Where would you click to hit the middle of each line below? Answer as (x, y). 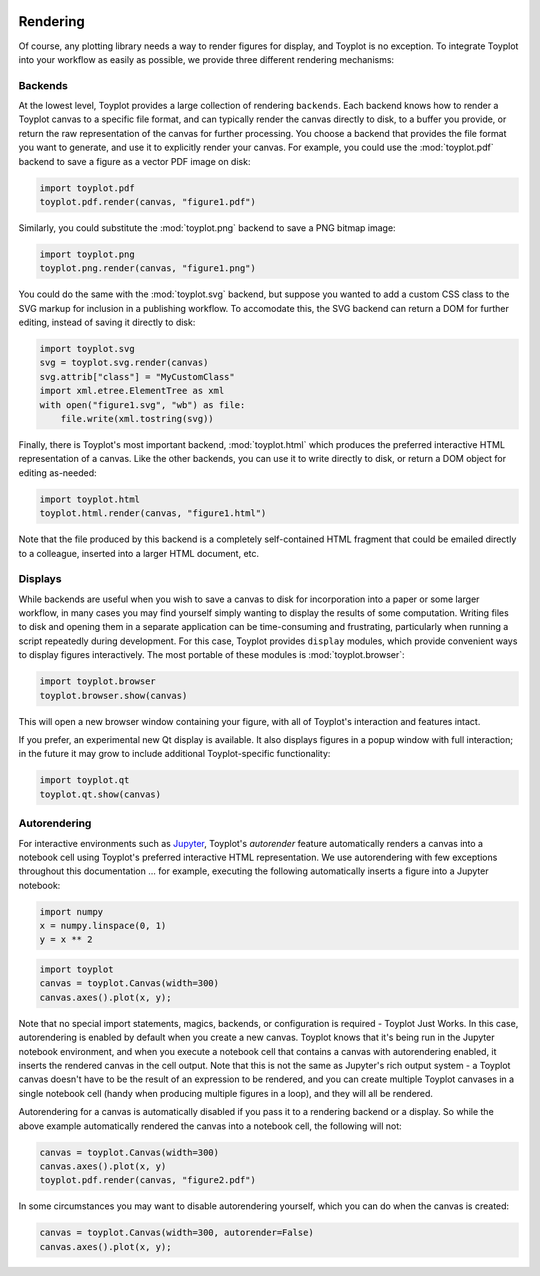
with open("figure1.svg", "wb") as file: (142, 404)
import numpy (71, 911)
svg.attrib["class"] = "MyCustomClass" (137, 376)
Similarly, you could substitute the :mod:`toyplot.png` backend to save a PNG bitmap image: (207, 227)
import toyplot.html (89, 499)
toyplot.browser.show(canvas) (113, 695)
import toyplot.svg (87, 349)
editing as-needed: (57, 472)
